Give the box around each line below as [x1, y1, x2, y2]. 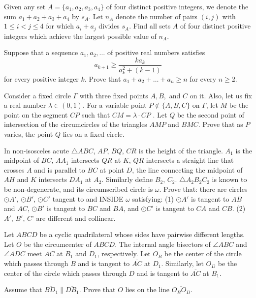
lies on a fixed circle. [63, 128, 125, 139]
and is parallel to [34, 164, 85, 175]
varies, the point [4, 128, 53, 139]
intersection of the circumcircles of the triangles [4, 119, 147, 129]
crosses [4, 164, 25, 175]
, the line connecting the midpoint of [132, 164, 243, 175]
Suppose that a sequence [4, 47, 78, 58]
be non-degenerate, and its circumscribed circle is [4, 183, 153, 194]
